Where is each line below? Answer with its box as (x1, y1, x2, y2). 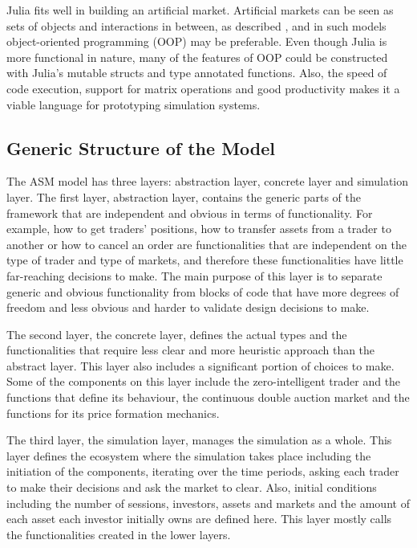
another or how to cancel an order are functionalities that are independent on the (6, 235, 407, 252)
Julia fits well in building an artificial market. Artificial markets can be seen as (6, 2, 394, 18)
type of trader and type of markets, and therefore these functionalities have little (6, 252, 403, 268)
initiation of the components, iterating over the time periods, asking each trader (6, 463, 399, 480)
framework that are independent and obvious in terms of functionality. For (6, 204, 373, 221)
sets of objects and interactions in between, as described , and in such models (6, 17, 387, 34)
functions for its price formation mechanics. (6, 404, 220, 421)
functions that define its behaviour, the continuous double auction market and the (6, 389, 410, 406)
